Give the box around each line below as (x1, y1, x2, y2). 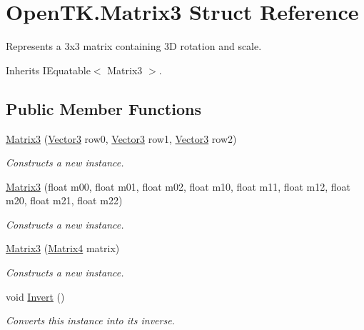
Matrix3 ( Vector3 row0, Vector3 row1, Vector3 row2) (6, 131, 237, 146)
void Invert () (6, 289, 65, 304)
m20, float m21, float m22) (6, 193, 123, 208)
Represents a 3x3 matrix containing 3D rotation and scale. (6, 39, 262, 54)
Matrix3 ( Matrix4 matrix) (6, 241, 120, 256)
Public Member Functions (6, 97, 201, 119)
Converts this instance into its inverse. (6, 313, 175, 328)
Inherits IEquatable (6, 62, 91, 77)
